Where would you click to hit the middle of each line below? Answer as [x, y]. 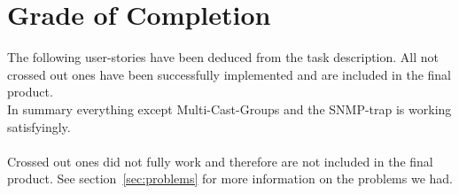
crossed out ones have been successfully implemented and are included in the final [229, 74]
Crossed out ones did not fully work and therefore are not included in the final [220, 161]
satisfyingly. [39, 126]
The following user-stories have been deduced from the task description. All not [223, 57]
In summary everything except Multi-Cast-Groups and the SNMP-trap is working [229, 109]
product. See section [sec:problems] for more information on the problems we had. [230, 178]
